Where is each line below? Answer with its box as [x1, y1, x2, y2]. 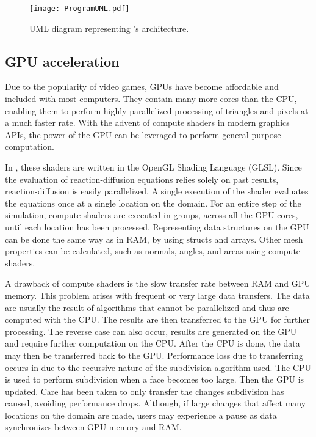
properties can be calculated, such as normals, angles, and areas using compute [5, 244, 301, 257]
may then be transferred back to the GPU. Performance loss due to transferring [5, 348, 303, 361]
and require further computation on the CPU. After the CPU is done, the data [5, 337, 300, 350]
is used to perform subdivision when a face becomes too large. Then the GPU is [5, 373, 304, 386]
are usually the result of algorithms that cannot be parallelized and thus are [5, 301, 289, 314]
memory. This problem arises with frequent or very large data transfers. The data [5, 288, 310, 301]
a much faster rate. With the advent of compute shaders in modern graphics [5, 116, 290, 129]
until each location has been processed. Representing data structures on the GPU [5, 220, 309, 233]
